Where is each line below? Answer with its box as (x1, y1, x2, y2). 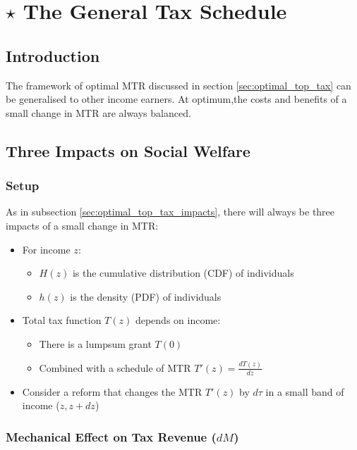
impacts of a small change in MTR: (6, 218, 159, 232)
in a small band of (265, 384, 344, 399)
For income (22, 242, 71, 256)
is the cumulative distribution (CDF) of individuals (72, 265, 294, 280)
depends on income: (135, 313, 221, 327)
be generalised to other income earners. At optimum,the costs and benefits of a (6, 92, 347, 106)
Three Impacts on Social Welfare (6, 139, 250, 161)
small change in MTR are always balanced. (6, 105, 191, 120)
